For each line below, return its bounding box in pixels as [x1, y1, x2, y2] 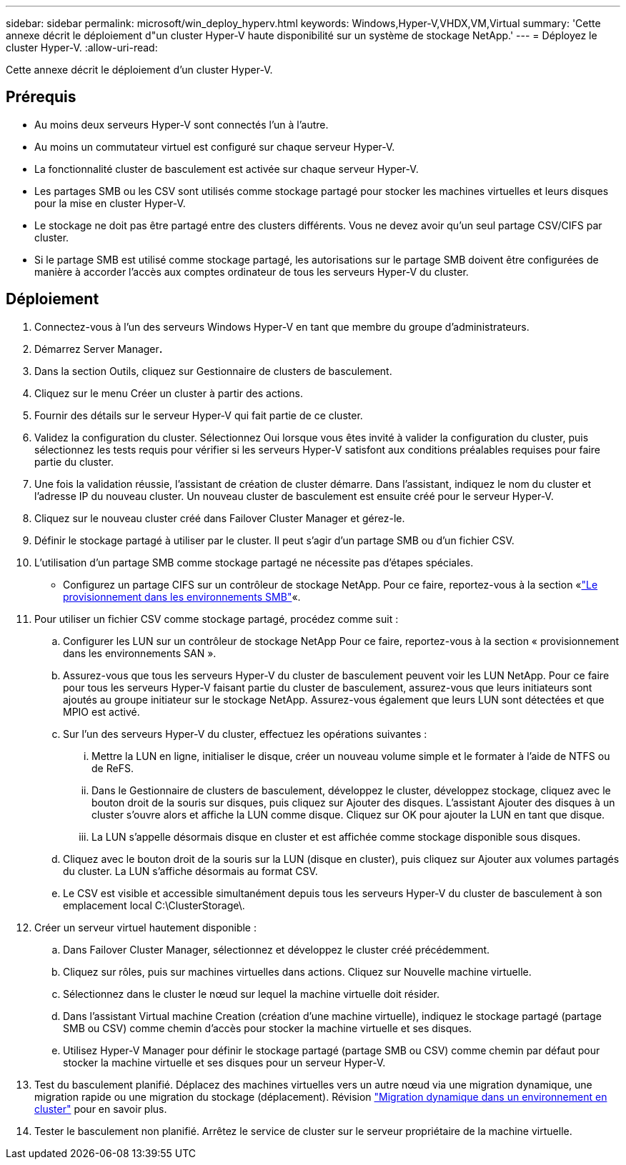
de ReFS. [91, 761, 134, 774]
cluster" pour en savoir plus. [34, 1102, 167, 1115]
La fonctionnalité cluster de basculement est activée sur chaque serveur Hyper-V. [34, 162, 419, 175]
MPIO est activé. [63, 705, 140, 718]
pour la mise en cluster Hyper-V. [34, 196, 186, 209]
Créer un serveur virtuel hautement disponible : [34, 921, 257, 934]
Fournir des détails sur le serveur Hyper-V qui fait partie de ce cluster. [34, 409, 363, 421]
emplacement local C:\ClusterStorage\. [63, 899, 245, 911]
